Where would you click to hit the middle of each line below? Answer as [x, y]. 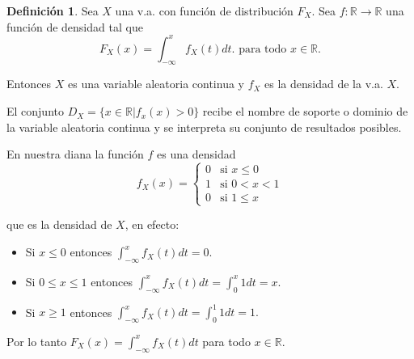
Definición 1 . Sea [53, 11]
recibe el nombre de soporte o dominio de [305, 111]
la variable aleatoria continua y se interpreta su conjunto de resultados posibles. [204, 127]
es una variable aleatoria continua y [156, 84]
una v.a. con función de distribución [204, 11]
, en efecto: [152, 224]
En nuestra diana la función [75, 154]
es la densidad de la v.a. [324, 84]
